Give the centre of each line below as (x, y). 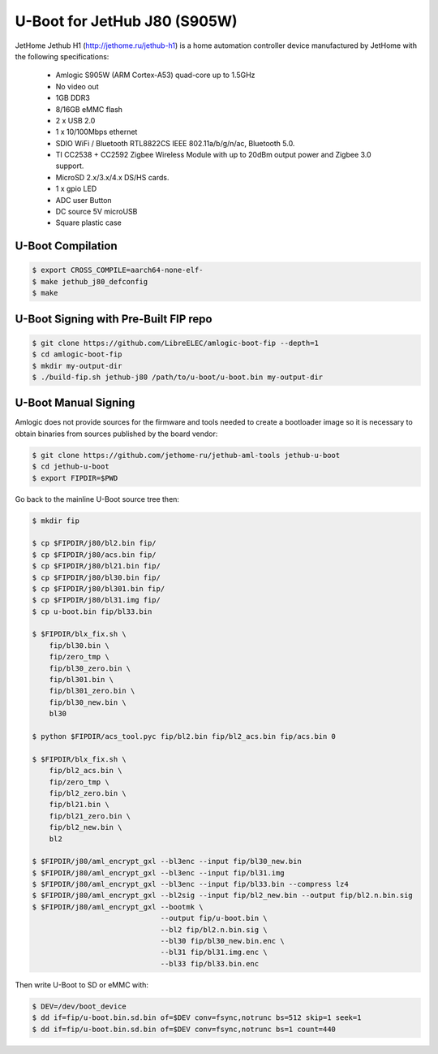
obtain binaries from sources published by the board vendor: (116, 434)
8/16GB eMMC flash (89, 109)
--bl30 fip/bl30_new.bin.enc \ (222, 941)
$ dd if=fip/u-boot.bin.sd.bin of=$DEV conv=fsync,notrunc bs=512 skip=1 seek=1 (197, 1018)
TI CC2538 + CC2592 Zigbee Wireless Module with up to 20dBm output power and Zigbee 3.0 (214, 155)
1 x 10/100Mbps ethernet (97, 132)
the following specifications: (62, 56)
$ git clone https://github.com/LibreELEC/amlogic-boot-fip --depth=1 (176, 343)
